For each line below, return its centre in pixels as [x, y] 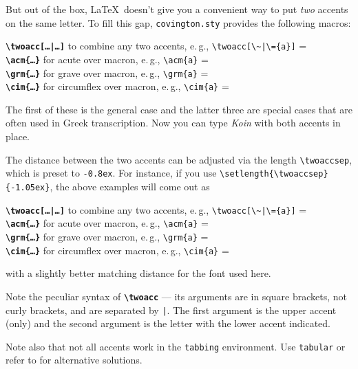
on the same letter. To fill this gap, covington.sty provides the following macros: [178, 22]
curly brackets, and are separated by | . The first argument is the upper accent [171, 310]
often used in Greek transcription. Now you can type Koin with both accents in [173, 123]
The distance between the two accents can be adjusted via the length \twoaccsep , [179, 159]
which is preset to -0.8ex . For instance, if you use [111, 173]
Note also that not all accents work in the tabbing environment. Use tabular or [176, 346]
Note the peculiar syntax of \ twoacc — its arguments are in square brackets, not [176, 296]
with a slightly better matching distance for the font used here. [138, 273]
